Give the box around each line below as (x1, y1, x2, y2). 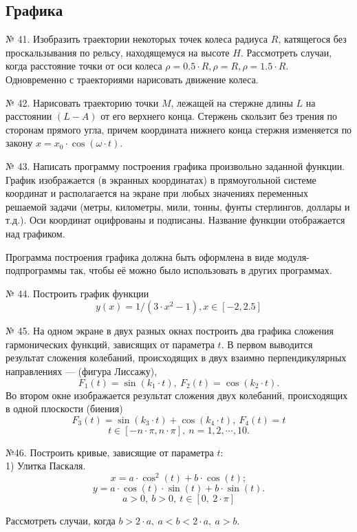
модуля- (277, 249, 310, 264)
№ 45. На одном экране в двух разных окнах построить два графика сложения (6, 323, 334, 338)
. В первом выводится (221, 337, 313, 351)
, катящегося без (278, 32, 347, 46)
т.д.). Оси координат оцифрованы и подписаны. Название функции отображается (6, 213, 345, 227)
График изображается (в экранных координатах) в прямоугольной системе (6, 172, 316, 187)
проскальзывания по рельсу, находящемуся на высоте (6, 45, 230, 59)
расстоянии (6, 109, 52, 123)
